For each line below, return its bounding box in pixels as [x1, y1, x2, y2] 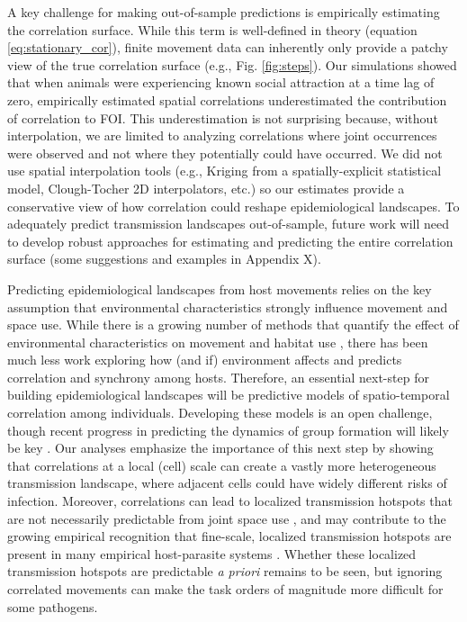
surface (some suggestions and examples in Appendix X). [7, 249, 321, 268]
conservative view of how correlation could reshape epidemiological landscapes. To [7, 196, 460, 215]
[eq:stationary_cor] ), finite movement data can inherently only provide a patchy [7, 38, 448, 57]
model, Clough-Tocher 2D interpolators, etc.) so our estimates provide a [7, 178, 405, 197]
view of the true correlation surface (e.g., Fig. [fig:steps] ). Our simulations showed [7, 55, 457, 74]
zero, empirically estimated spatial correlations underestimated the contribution [7, 90, 447, 109]
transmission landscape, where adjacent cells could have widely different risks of [7, 473, 447, 492]
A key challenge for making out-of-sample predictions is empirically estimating [7, 3, 440, 21]
